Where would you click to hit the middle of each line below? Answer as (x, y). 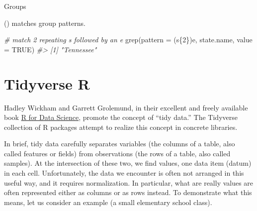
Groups (15, 6)
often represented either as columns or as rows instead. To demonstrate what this (128, 192)
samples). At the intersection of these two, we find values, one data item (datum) (128, 163)
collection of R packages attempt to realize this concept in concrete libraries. (121, 127)
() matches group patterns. (45, 23)
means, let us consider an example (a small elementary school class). (108, 202)
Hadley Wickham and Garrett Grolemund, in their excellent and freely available (126, 107)
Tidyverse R (47, 83)
